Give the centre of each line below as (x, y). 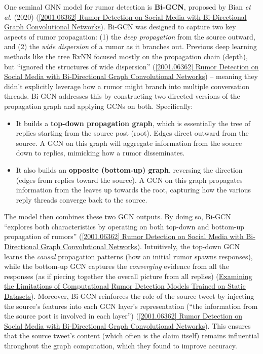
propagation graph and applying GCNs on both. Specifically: (99, 106)
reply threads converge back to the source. (82, 199)
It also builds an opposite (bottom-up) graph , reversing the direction (129, 169)
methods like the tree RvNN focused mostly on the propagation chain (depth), (126, 56)
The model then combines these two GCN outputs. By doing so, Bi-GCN (118, 217)
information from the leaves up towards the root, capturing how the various (134, 190)
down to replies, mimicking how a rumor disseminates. (100, 153)
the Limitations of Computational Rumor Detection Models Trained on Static (125, 286)
